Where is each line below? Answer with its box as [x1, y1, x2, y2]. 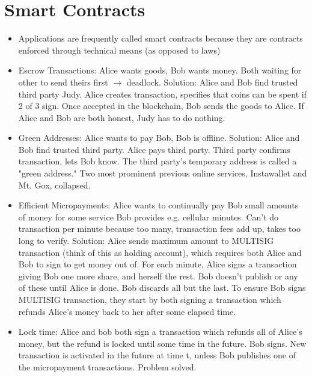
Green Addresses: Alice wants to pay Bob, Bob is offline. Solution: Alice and [18, 131, 300, 144]
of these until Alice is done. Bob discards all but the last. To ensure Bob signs [18, 281, 306, 294]
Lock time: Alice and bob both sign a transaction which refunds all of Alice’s [18, 325, 302, 338]
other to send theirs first [18, 75, 108, 88]
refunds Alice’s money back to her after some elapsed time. [18, 305, 236, 317]
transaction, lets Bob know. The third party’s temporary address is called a [18, 155, 297, 167]
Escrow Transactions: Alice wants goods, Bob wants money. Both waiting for [18, 64, 302, 76]
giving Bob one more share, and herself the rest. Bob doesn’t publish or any [18, 269, 298, 282]
